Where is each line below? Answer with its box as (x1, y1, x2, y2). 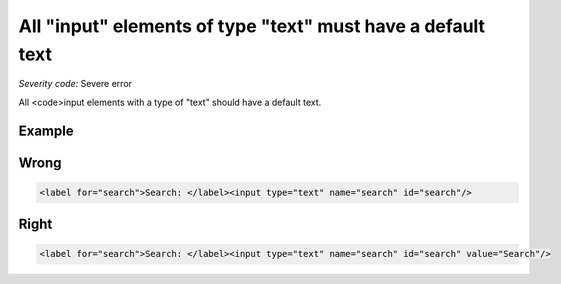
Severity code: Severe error (18, 78, 133, 90)
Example (18, 122, 74, 139)
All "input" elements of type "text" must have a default (18, 15, 485, 37)
